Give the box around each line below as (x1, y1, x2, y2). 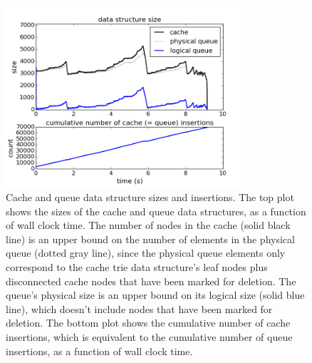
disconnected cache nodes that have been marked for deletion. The (6, 273, 296, 288)
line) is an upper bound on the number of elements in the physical (6, 231, 295, 246)
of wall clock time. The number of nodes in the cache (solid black (6, 218, 291, 232)
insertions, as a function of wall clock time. (6, 343, 193, 358)
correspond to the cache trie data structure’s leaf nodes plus (6, 259, 268, 274)
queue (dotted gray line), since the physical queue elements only (6, 245, 286, 260)
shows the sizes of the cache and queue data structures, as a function (6, 203, 306, 218)
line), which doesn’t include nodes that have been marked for (6, 301, 273, 316)
